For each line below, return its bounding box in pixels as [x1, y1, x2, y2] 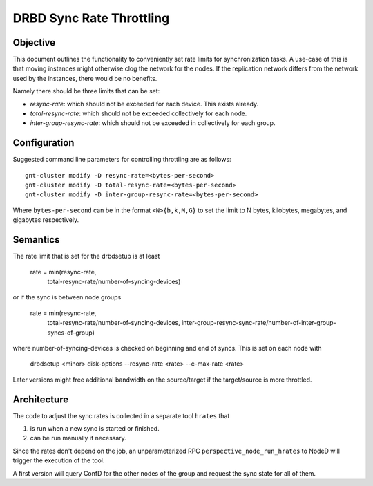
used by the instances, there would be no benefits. [12, 74, 157, 82]
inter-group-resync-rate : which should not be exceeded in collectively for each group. [30, 119, 276, 127]
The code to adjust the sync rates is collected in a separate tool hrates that [12, 411, 230, 420]
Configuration [12, 137, 75, 149]
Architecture [12, 393, 69, 405]
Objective [12, 37, 56, 48]
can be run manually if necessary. [30, 434, 127, 442]
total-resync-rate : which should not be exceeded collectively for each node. [30, 109, 247, 118]
